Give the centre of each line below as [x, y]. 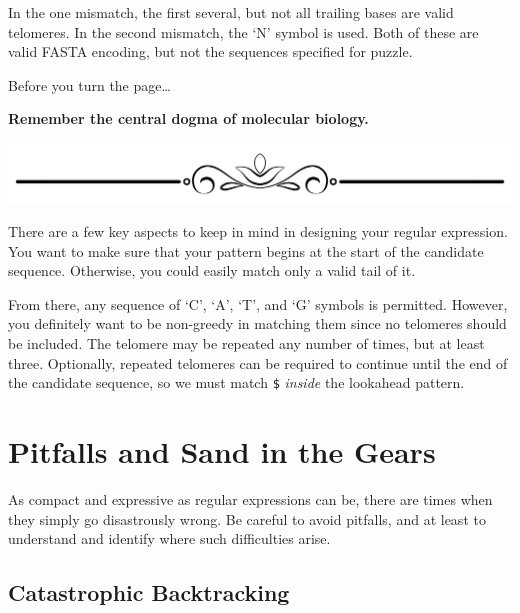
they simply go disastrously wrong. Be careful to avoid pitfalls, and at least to [247, 518]
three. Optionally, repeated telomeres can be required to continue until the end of [258, 362]
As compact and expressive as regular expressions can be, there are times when [250, 499]
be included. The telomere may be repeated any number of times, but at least [246, 343]
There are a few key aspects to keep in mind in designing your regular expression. [258, 231]
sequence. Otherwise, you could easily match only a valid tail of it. [212, 270]
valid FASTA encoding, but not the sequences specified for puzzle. [210, 51]
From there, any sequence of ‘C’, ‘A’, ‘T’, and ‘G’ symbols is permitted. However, [258, 303]
